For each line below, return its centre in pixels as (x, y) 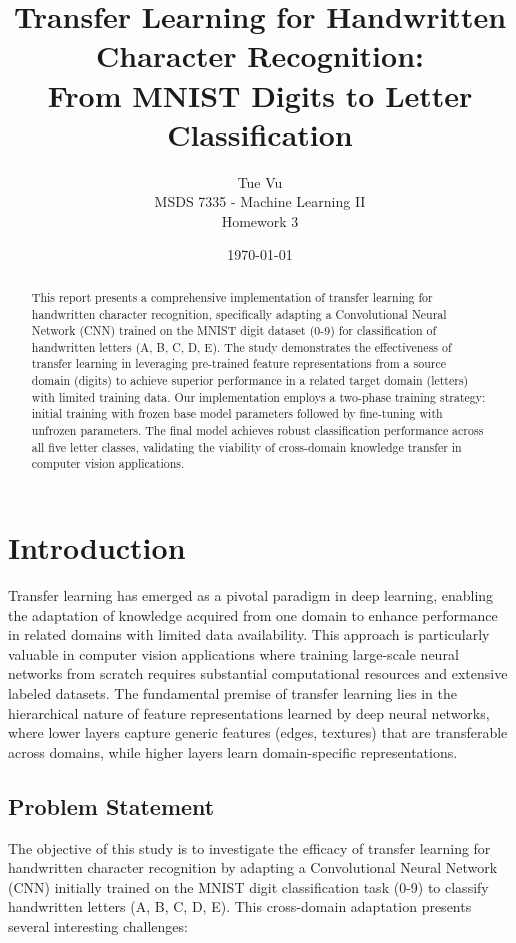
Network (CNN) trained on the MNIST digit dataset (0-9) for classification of (234, 330)
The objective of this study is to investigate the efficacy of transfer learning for (249, 847)
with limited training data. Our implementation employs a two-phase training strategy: (258, 396)
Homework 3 (260, 220)
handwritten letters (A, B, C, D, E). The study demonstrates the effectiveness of (241, 346)
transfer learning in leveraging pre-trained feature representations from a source (238, 363)
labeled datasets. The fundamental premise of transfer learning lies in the (232, 692)
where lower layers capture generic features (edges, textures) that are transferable (258, 732)
